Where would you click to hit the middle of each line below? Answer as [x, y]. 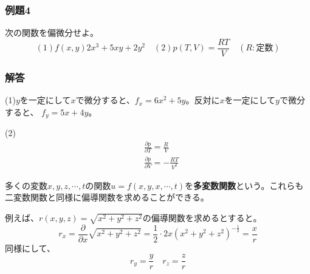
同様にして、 [30, 248]
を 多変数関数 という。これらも [244, 185]
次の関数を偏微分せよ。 [52, 33]
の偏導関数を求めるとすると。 [202, 217]
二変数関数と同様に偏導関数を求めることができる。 [107, 197]
